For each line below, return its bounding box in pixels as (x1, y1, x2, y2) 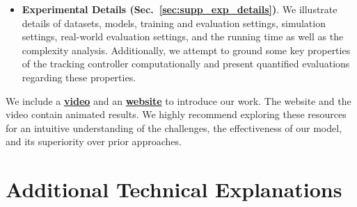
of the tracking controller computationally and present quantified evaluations (22, 56, 350, 71)
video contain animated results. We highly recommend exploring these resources (6, 107, 347, 122)
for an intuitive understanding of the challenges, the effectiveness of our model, (6, 120, 342, 135)
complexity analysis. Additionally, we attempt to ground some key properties (22, 42, 351, 57)
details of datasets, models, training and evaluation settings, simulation (22, 15, 326, 30)
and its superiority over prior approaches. (6, 134, 182, 149)
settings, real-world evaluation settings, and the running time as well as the (22, 29, 344, 44)
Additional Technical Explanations (6, 175, 342, 204)
